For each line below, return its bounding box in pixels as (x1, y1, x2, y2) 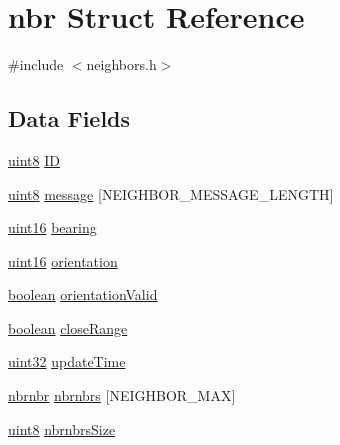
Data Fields (8, 103, 131, 134)
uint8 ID (8, 149, 60, 170)
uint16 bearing (8, 217, 97, 238)
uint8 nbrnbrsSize (8, 418, 116, 439)
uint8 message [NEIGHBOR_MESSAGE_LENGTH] (8, 183, 334, 204)
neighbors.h (86, 54, 157, 75)
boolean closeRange (8, 317, 128, 338)
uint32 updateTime (8, 351, 126, 372)
